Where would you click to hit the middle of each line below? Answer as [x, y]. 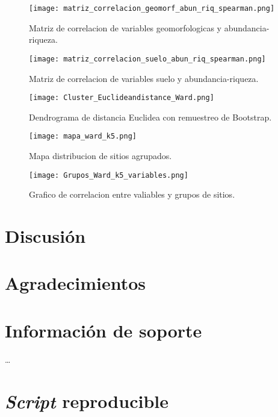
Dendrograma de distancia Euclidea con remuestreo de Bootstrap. [150, 117]
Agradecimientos [76, 283]
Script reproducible [87, 401]
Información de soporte [103, 330]
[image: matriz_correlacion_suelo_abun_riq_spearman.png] [147, 59]
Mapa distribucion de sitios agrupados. [100, 155]
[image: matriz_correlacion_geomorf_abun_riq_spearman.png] [152, 8]
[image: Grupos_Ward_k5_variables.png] [109, 175]
